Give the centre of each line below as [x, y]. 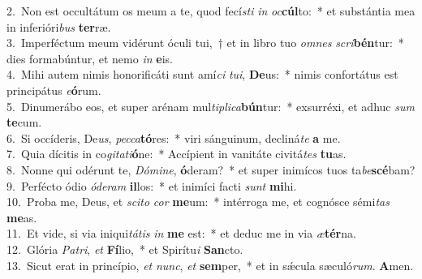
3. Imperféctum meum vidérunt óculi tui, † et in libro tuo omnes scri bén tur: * [205, 43]
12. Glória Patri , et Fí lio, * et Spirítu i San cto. [125, 249]
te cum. [24, 122]
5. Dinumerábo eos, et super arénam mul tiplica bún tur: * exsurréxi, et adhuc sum [211, 106]
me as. [22, 217]
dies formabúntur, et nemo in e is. [90, 58]
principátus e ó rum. [54, 90]
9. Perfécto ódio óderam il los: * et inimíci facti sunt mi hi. [152, 185]
